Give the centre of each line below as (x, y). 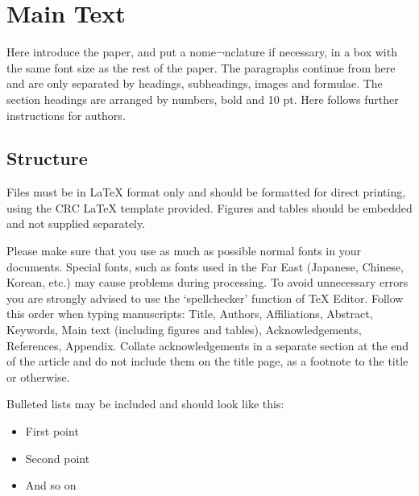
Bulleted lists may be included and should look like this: (145, 404)
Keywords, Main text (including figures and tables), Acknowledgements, (184, 330)
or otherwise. (38, 376)
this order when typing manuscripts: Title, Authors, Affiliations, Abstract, (190, 314)
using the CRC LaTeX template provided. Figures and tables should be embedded (209, 207)
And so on (51, 485)
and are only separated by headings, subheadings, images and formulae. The (195, 83)
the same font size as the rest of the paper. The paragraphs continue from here (201, 67)
